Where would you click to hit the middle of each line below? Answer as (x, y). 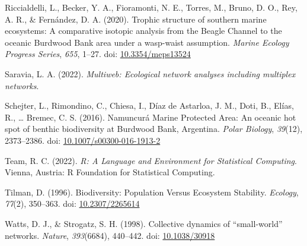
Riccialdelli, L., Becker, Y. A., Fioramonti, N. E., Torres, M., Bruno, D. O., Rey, (151, 7)
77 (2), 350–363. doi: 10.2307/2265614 (72, 204)
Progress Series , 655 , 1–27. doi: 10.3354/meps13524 (98, 54)
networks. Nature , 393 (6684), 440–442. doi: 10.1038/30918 (110, 235)
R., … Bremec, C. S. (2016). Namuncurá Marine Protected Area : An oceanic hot (151, 117)
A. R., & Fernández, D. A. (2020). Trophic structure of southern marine (136, 19)
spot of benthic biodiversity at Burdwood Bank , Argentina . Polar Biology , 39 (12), (154, 129)
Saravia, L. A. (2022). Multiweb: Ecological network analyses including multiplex (150, 73)
